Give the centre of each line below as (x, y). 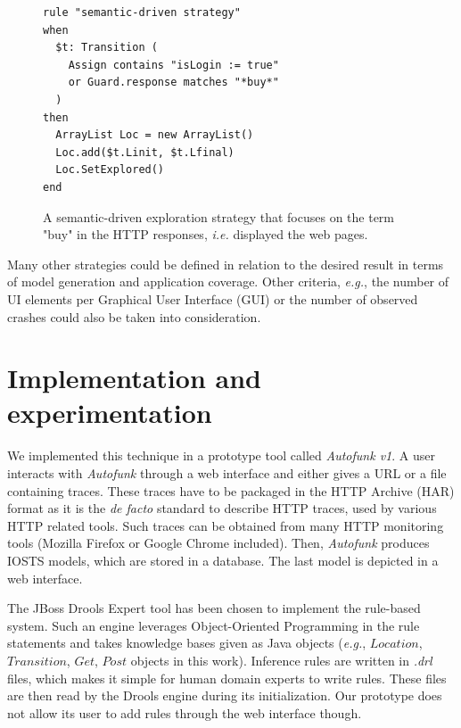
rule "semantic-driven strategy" (142, 12)
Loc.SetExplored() (110, 170)
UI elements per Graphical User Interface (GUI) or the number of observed (213, 298)
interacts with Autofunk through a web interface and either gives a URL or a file (227, 473)
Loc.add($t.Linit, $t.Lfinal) (145, 152)
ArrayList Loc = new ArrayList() (155, 135)
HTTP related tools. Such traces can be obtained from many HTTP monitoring (226, 525)
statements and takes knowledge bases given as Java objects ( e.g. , (187, 643)
